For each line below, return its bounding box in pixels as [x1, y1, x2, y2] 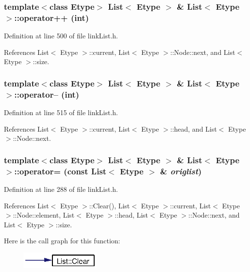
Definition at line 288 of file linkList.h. [4, 184, 118, 194]
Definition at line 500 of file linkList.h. [4, 31, 118, 41]
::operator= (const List [14, 165, 107, 177]
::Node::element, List [13, 210, 75, 220]
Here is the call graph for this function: [4, 236, 120, 246]
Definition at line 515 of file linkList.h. [4, 107, 118, 118]
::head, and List [170, 123, 217, 134]
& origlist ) [160, 165, 202, 177]
